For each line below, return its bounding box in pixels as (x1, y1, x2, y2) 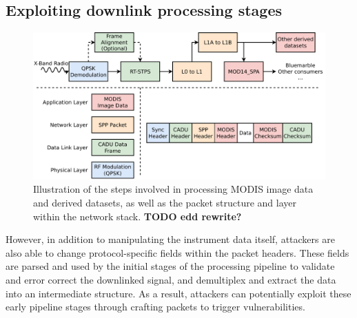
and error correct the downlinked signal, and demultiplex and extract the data (6, 273, 336, 287)
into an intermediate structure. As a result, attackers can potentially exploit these (6, 286, 351, 300)
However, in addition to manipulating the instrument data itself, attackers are (6, 232, 335, 246)
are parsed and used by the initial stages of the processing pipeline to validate (6, 259, 335, 273)
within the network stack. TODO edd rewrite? (33, 209, 242, 223)
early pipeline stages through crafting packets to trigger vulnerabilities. (6, 299, 305, 314)
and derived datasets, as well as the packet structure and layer (33, 195, 297, 210)
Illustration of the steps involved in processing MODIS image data (33, 182, 314, 196)
